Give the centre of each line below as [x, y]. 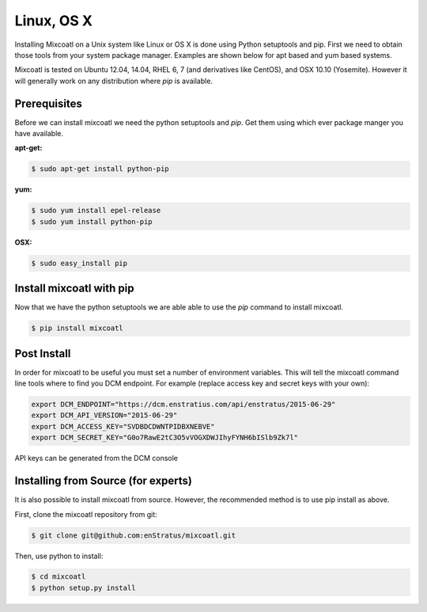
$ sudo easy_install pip [79, 263]
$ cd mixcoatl [59, 577]
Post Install [43, 354]
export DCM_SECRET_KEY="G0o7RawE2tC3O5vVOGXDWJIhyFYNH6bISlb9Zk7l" [165, 438]
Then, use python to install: [59, 556]
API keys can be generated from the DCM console [96, 458]
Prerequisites [48, 103]
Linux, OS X [53, 21]
